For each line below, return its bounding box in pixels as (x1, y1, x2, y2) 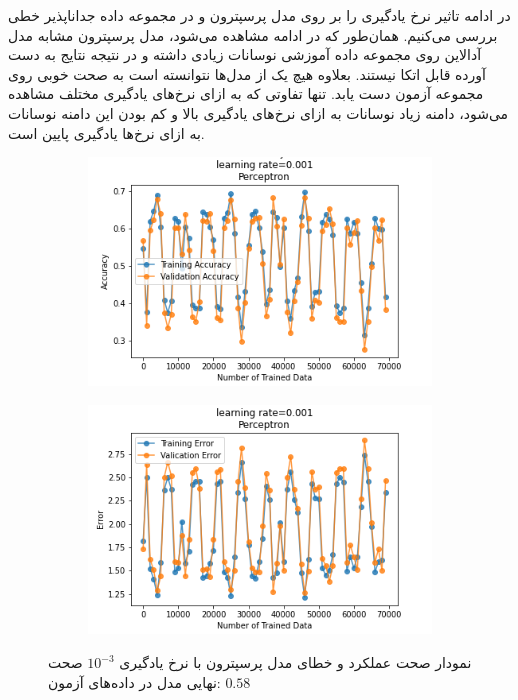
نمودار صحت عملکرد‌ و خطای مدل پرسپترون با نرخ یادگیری (119, 652, 472, 672)
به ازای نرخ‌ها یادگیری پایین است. (8, 122, 205, 143)
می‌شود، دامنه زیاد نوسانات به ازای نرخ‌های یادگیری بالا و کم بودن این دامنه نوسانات (8, 102, 509, 123)
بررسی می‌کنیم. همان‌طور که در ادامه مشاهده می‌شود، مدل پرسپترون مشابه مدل (8, 24, 498, 45)
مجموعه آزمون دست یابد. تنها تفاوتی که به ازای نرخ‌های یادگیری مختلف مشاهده (8, 83, 484, 104)
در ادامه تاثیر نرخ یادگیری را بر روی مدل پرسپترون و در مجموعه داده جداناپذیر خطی (8, 5, 511, 25)
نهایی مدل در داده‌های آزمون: (48, 671, 221, 692)
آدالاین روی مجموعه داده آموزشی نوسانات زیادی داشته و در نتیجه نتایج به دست (8, 44, 482, 65)
